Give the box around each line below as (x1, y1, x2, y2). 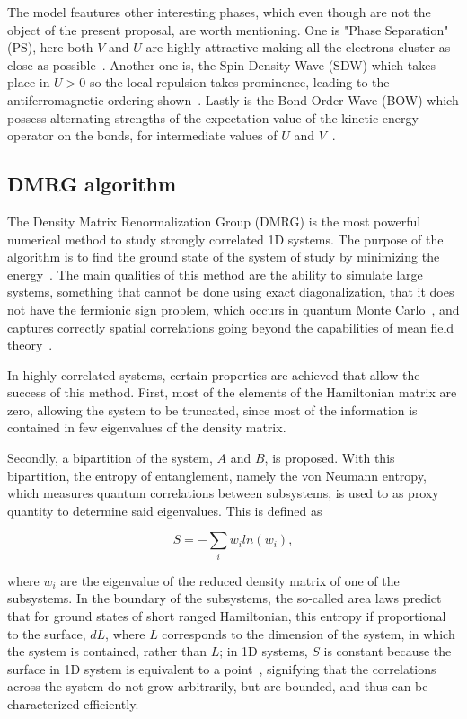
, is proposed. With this (264, 448, 395, 467)
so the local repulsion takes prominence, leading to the (89, 73, 390, 92)
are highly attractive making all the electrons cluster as (145, 38, 451, 57)
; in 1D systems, (219, 642, 308, 661)
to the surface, (7, 624, 86, 643)
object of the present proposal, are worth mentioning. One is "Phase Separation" (7, 20, 449, 39)
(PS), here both (7, 38, 93, 57)
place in (7, 73, 50, 92)
